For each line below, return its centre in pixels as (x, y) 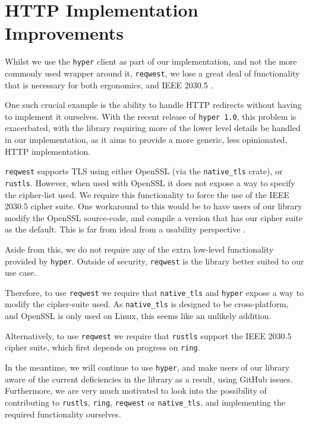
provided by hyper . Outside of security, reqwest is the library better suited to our (154, 261)
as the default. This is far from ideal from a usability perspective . (125, 229)
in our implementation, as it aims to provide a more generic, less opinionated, (146, 140)
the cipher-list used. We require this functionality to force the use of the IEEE (147, 194)
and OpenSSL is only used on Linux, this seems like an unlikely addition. (138, 316)
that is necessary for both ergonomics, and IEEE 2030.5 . (109, 85)
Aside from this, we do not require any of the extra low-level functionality (139, 249)
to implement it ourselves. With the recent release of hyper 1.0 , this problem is (151, 116)
